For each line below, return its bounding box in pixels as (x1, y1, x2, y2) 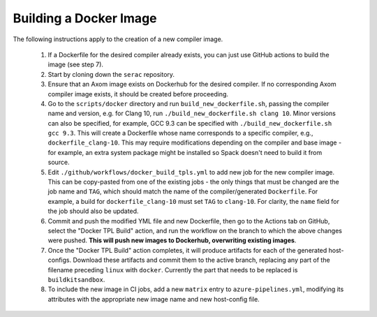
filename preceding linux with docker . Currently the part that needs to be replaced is (47, 265, 298, 274)
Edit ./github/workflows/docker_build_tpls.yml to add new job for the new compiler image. (47, 168, 335, 176)
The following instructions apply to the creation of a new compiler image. (13, 35, 223, 43)
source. (47, 158, 70, 167)
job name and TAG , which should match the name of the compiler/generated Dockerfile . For (47, 187, 318, 196)
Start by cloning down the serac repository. (47, 70, 175, 78)
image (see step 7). (47, 60, 104, 69)
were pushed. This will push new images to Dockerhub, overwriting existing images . (47, 236, 297, 244)
